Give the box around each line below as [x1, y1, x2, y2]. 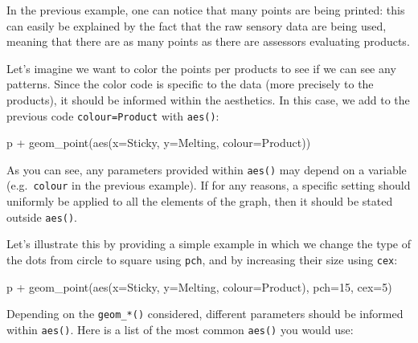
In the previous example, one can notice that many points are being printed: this [6, 2, 405, 18]
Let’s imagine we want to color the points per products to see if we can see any [6, 59, 396, 76]
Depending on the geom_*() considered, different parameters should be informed [6, 305, 404, 322]
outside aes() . [6, 208, 78, 225]
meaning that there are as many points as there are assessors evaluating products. [6, 33, 410, 50]
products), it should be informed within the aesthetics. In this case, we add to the [6, 91, 410, 108]
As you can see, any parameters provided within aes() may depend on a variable [6, 161, 407, 178]
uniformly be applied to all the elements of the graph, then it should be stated [6, 193, 393, 210]
